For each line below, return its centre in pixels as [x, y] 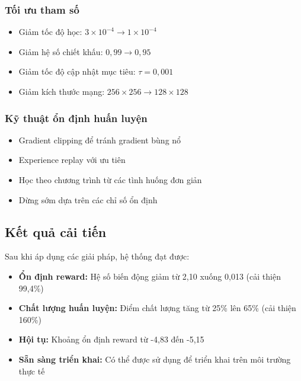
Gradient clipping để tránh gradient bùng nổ [100, 140]
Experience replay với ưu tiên [72, 160]
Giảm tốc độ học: [50, 32]
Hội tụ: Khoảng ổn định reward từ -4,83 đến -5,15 [111, 339]
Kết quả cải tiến [56, 231]
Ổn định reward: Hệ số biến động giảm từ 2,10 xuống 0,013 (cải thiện [150, 276]
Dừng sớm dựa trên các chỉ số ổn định [88, 199]
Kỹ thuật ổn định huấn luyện [76, 118]
